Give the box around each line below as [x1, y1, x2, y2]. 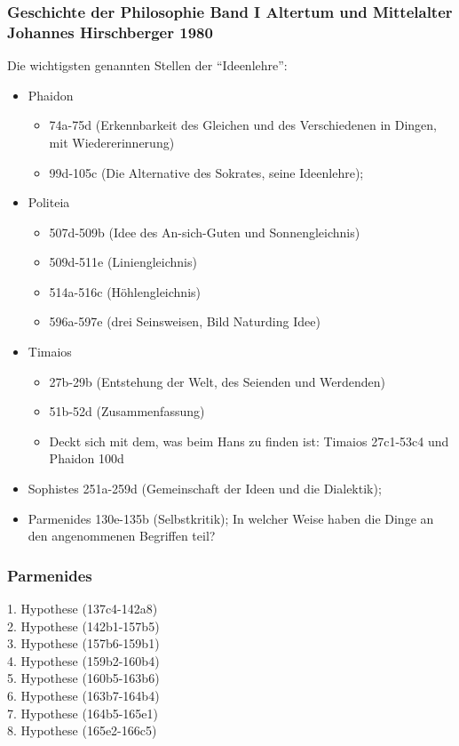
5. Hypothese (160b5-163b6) [7, 669, 160, 687]
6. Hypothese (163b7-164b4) [7, 686, 160, 705]
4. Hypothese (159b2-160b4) [7, 651, 160, 670]
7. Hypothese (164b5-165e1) [7, 703, 159, 722]
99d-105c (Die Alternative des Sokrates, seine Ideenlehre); [49, 163, 364, 181]
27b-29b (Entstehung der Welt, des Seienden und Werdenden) [49, 372, 386, 390]
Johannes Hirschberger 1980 [7, 20, 213, 43]
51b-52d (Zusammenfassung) [49, 402, 205, 421]
